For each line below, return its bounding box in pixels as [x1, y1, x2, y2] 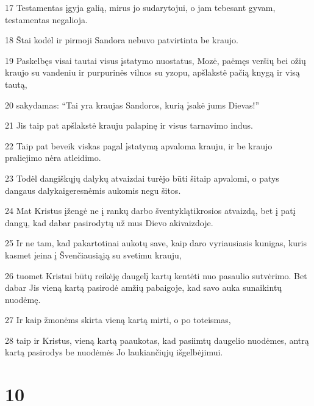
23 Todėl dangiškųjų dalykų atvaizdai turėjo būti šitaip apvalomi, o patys [5, 171, 279, 184]
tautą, [5, 77, 27, 90]
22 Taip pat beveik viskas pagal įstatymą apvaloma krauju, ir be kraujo [5, 139, 273, 152]
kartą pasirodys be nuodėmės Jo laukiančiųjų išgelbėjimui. [5, 346, 223, 358]
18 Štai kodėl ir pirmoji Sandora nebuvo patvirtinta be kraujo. [5, 34, 238, 46]
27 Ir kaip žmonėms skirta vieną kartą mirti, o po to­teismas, [5, 313, 231, 326]
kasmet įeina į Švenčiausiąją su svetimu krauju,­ [5, 248, 182, 261]
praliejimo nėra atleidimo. [5, 151, 101, 164]
